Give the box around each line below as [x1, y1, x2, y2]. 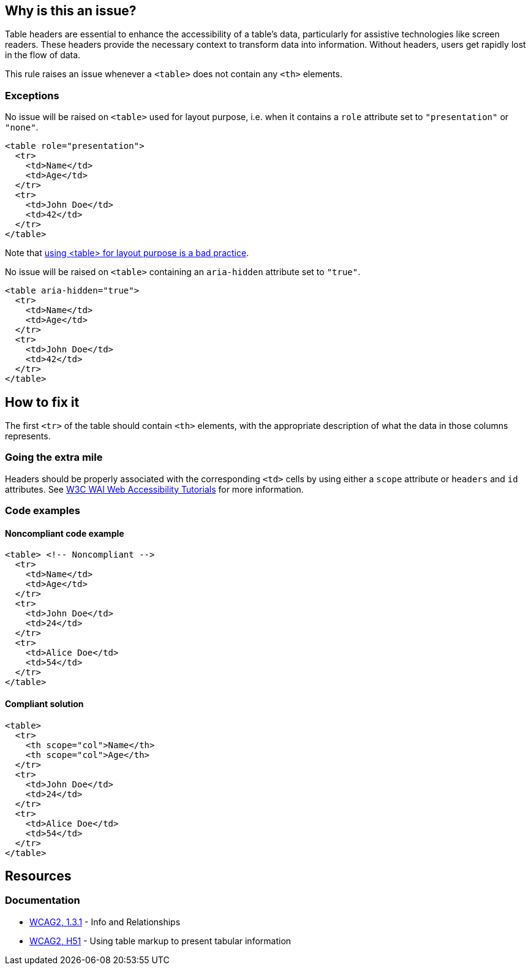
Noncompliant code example [5, 528, 124, 539]
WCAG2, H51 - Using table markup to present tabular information [29, 935, 292, 946]
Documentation [5, 894, 80, 907]
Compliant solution [5, 698, 84, 709]
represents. [5, 431, 51, 442]
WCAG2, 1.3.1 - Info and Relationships [29, 916, 181, 927]
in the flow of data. [5, 50, 81, 61]
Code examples [5, 504, 81, 517]
